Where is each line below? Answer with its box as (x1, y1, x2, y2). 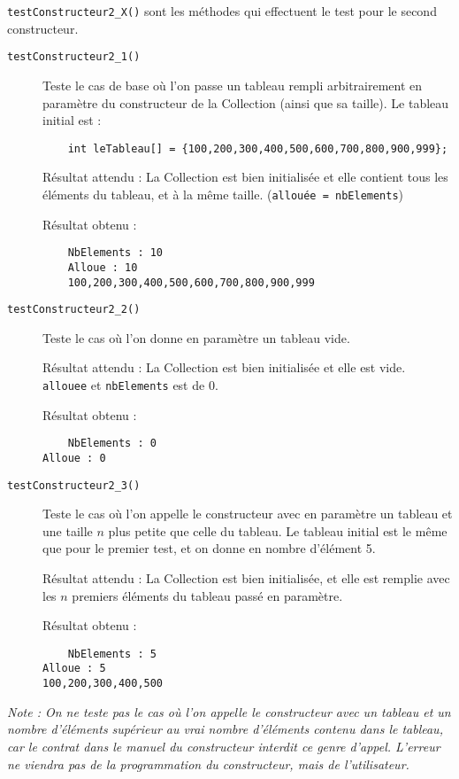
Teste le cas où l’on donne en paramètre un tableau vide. (42, 328, 350, 347)
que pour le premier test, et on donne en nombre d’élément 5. (42, 539, 376, 557)
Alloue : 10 (67, 261, 138, 274)
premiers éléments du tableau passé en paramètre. (72, 586, 343, 604)
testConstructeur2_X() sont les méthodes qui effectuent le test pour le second (7, 2, 437, 19)
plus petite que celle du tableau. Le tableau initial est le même (108, 521, 448, 540)
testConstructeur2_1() (7, 51, 141, 64)
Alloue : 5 (42, 662, 106, 675)
